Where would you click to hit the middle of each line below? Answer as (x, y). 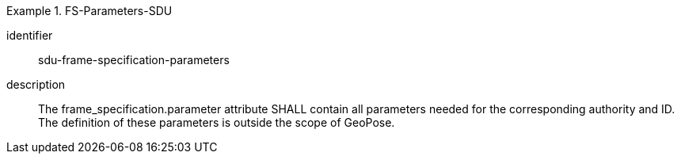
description (36, 84)
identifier (30, 35)
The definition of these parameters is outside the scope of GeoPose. (217, 122)
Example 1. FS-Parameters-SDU (89, 11)
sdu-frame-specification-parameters (134, 60)
